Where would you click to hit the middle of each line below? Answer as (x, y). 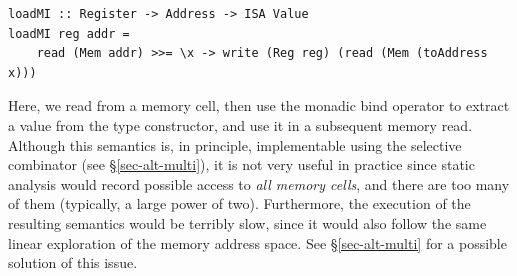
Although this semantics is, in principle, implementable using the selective (235, 144)
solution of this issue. (73, 262)
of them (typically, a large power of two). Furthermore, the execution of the (239, 203)
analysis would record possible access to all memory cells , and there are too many (259, 183)
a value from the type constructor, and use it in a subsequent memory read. (240, 124)
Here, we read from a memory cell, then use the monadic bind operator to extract (259, 105)
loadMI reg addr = (69, 33)
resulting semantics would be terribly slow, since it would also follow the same (247, 222)
